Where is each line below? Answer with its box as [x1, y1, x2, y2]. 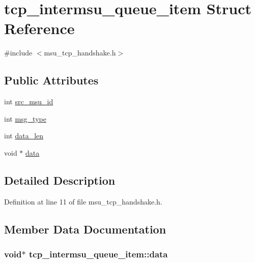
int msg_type [4, 113, 46, 124]
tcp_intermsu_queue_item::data [29, 247, 168, 260]
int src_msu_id [4, 96, 53, 107]
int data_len [4, 130, 44, 141]
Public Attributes [4, 72, 99, 88]
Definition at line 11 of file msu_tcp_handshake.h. [4, 196, 162, 207]
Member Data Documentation [4, 221, 166, 237]
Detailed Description [4, 172, 116, 188]
